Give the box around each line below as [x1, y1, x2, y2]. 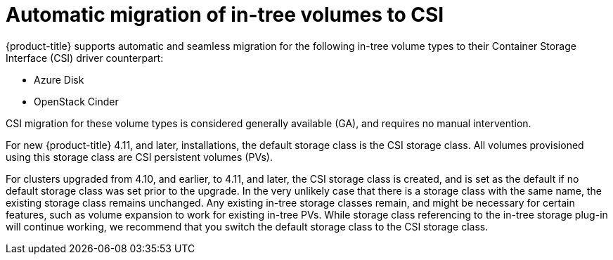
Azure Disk [34, 73, 84, 86]
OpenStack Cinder [34, 95, 119, 108]
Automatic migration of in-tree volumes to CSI [6, 3, 444, 27]
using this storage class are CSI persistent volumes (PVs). [6, 150, 273, 163]
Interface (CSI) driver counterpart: [6, 51, 164, 64]
